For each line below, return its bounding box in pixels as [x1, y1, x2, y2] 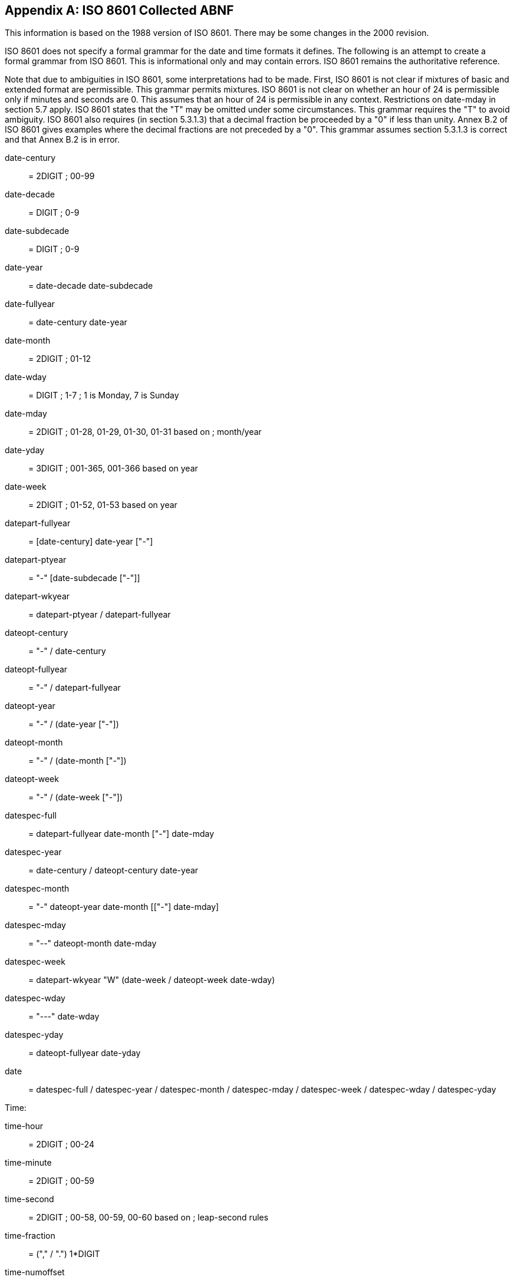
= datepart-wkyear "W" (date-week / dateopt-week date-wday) [28, 975, 275, 985]
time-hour [5, 1121, 44, 1131]
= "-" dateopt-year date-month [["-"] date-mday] [28, 902, 219, 912]
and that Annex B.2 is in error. [5, 134, 120, 145]
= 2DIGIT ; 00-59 [28, 1176, 95, 1186]
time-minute [5, 1157, 52, 1168]
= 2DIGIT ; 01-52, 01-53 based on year [28, 500, 177, 510]
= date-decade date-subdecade [28, 281, 153, 291]
